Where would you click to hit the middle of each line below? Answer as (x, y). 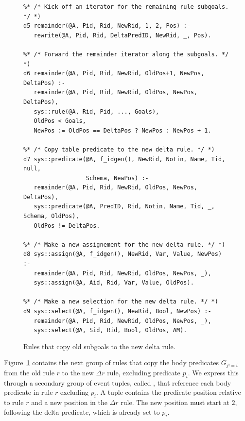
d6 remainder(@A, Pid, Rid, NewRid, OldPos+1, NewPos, (114, 74)
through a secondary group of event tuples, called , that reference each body (118, 382)
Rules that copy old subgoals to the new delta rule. (99, 346)
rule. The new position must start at (175, 402)
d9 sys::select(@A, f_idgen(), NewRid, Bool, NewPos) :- (117, 311)
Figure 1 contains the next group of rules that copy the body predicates (112, 362)
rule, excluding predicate (144, 372)
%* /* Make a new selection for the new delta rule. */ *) (121, 302)
